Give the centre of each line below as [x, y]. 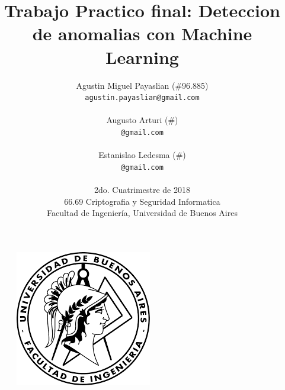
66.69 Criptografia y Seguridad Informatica [142, 201]
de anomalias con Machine [142, 33]
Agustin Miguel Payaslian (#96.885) [142, 85]
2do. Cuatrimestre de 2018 [142, 190]
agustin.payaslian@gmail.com [142, 98]
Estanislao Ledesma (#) [142, 155]
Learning [142, 57]
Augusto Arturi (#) [142, 120]
